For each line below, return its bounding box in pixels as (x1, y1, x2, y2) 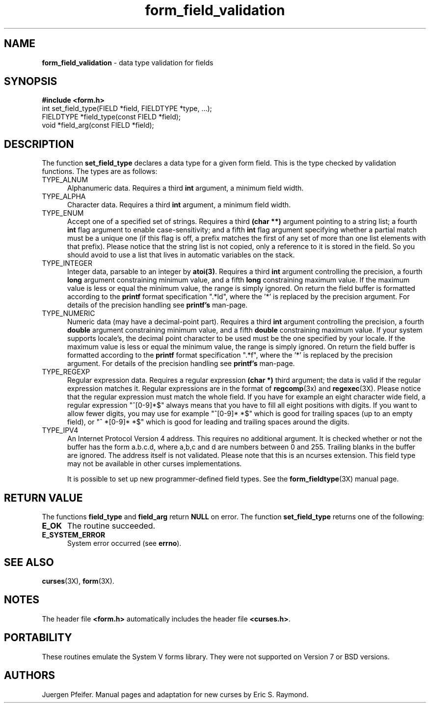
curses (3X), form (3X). (42, 576, 114, 585)
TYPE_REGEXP (42, 368, 90, 376)
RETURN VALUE (4, 491, 83, 504)
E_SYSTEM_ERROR (42, 531, 106, 539)
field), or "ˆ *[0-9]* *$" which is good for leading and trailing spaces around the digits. (67, 418, 349, 426)
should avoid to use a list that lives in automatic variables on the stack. (67, 251, 295, 259)
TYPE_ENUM (42, 209, 84, 218)
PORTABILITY (4, 631, 72, 644)
